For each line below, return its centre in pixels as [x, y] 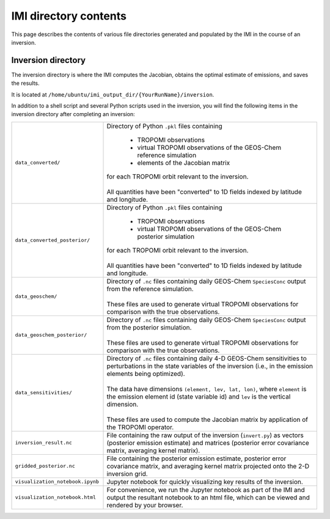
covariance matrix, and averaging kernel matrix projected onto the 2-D [208, 466]
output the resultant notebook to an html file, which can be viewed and [208, 497]
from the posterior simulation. [149, 327]
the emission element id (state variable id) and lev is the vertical [199, 396]
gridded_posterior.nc [45, 466]
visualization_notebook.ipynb [57, 482]
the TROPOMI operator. [140, 427]
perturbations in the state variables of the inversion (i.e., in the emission [210, 366]
